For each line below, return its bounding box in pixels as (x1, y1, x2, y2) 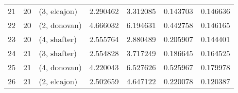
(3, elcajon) (39, 5, 78, 16)
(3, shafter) (39, 47, 77, 59)
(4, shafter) (39, 33, 77, 45)
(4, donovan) (39, 62, 82, 73)
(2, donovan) (39, 19, 82, 31)
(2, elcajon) (39, 76, 78, 87)
